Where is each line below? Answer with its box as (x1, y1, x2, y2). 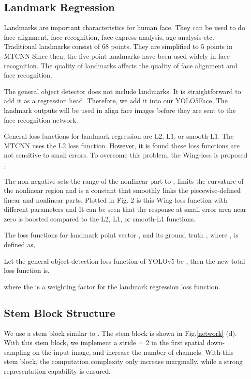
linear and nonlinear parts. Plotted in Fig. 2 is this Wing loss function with (4, 194, 227, 205)
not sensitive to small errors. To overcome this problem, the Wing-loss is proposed (4, 150, 248, 160)
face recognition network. (4, 114, 78, 125)
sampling (4, 347, 30, 357)
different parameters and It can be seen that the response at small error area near (4, 204, 247, 214)
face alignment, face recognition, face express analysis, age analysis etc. (4, 32, 214, 42)
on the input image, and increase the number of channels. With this (32, 347, 234, 357)
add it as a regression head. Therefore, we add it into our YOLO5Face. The (4, 95, 228, 106)
